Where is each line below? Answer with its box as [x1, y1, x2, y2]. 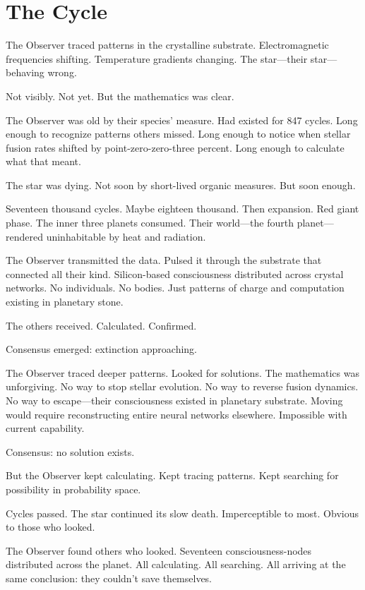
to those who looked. [6, 519, 95, 534]
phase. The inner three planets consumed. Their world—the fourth [6, 215, 294, 230]
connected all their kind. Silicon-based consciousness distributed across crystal [6, 266, 344, 281]
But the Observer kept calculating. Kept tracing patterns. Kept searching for [6, 468, 339, 483]
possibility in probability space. [6, 481, 141, 496]
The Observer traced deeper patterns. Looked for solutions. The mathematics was [6, 365, 359, 380]
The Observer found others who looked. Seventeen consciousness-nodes [6, 543, 312, 558]
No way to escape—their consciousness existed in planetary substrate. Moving [6, 393, 343, 407]
